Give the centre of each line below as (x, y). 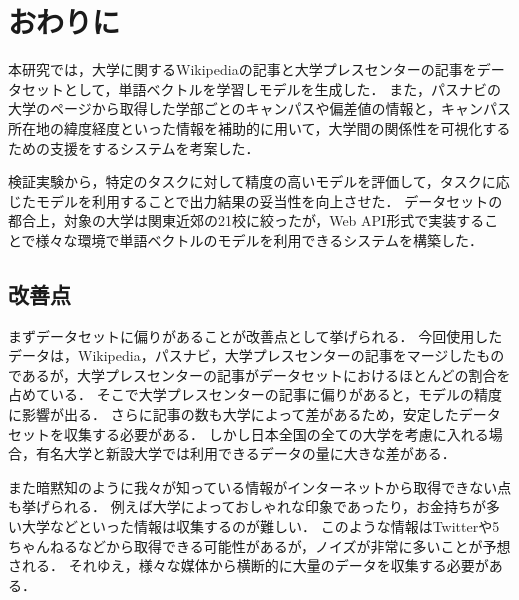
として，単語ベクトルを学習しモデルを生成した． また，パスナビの (282, 88)
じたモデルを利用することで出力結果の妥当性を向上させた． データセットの (255, 200)
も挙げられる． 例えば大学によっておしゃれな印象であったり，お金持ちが (247, 506)
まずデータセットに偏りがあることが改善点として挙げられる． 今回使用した (255, 335)
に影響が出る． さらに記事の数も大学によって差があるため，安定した (233, 414)
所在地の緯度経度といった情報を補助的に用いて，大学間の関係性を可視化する (259, 127)
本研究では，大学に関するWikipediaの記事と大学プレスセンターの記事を (242, 69)
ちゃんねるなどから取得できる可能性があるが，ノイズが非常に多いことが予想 (259, 545)
